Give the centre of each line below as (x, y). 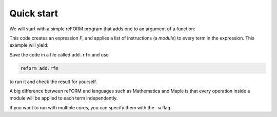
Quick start (34, 13)
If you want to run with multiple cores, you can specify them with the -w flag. (91, 107)
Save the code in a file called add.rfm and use (59, 54)
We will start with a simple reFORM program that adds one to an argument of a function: (102, 29)
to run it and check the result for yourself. (53, 82)
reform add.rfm (39, 68)
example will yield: (29, 45)
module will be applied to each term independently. (64, 98)
